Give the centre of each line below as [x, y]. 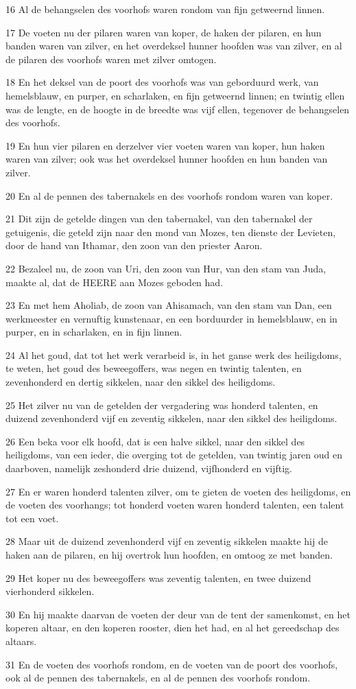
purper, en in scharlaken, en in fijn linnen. [94, 332]
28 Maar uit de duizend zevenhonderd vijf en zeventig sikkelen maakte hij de [167, 541]
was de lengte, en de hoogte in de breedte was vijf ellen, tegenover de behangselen [178, 109]
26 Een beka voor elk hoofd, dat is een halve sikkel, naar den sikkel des [155, 441]
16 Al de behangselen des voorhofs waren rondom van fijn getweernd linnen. [165, 9]
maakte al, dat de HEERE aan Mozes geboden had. [115, 282]
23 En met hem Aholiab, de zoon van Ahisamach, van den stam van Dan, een [169, 305]
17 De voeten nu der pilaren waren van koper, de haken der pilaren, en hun [164, 32]
